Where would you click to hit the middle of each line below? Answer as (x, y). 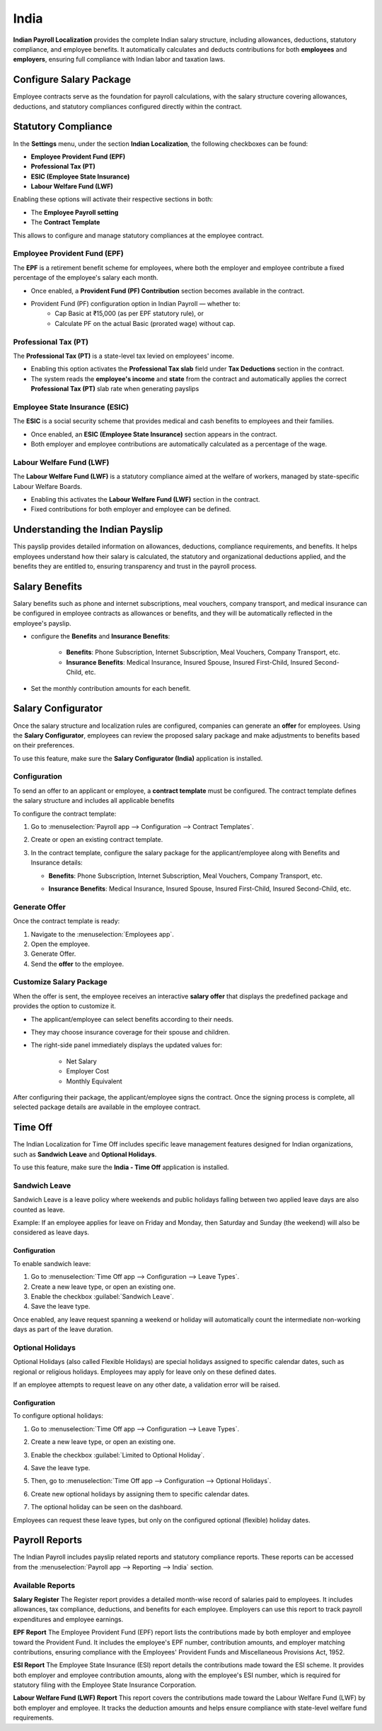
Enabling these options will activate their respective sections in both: (113, 199)
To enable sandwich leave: (52, 1263)
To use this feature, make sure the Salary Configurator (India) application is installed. (138, 758)
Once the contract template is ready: (66, 921)
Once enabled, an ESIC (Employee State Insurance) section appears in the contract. (154, 434)
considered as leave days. (51, 1232)
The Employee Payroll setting (75, 212)
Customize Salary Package (60, 982)
